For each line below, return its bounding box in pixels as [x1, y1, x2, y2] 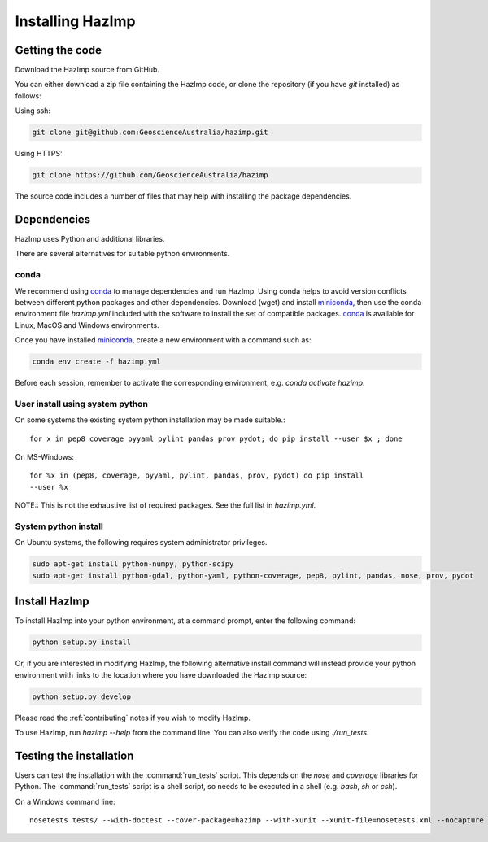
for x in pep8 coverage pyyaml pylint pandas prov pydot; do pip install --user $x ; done [29, 434, 403, 443]
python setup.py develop [32, 691, 132, 701]
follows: [15, 90, 41, 101]
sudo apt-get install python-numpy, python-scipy [32, 560, 234, 569]
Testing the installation [15, 748, 134, 762]
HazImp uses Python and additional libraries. [15, 234, 165, 244]
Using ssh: [15, 106, 51, 116]
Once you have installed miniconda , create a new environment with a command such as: [15, 335, 312, 345]
